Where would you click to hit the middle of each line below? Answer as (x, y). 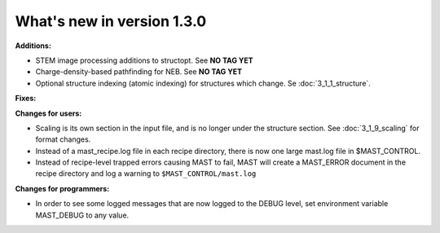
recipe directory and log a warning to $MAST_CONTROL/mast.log (146, 174)
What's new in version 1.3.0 (111, 21)
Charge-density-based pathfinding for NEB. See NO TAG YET (139, 72)
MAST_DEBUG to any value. (82, 215)
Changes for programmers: (62, 188)
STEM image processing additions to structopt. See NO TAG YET (144, 60)
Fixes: (26, 99)
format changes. (63, 139)
